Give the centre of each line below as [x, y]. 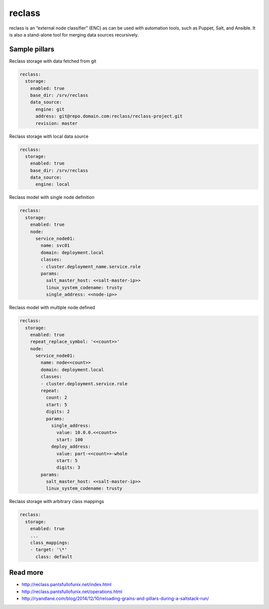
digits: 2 [58, 412]
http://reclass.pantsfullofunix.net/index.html [67, 585]
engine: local [53, 184]
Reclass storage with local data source [49, 136]
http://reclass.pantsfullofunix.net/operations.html [72, 592]
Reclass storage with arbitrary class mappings [57, 502]
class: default [54, 557]
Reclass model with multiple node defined [52, 308]
